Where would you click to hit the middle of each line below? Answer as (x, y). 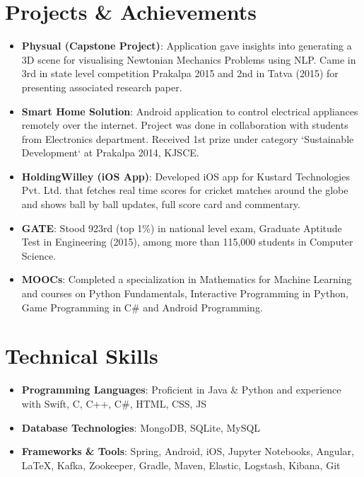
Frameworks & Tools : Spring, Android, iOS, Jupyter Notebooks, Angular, (188, 451)
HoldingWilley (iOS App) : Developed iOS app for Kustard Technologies (186, 176)
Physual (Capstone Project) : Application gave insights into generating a (187, 46)
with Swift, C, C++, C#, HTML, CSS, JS (114, 403)
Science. (39, 255)
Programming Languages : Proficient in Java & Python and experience (181, 390)
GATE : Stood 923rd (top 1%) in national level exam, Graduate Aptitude (182, 228)
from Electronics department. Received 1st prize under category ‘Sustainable (188, 138)
